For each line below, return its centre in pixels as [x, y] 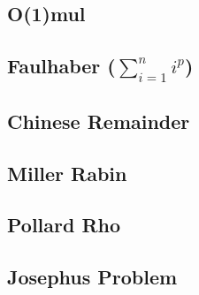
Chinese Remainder [99, 121]
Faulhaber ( [61, 66]
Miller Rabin [67, 173]
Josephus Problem [92, 277]
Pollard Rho [64, 225]
